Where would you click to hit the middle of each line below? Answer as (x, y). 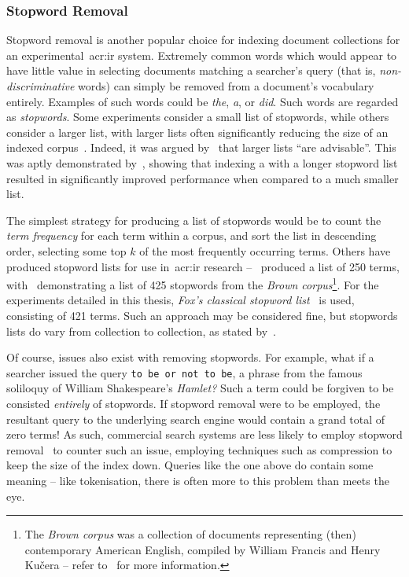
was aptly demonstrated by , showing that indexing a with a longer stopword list (202, 162)
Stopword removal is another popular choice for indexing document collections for (203, 40)
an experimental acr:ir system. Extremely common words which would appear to (202, 55)
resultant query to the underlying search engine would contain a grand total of (196, 419)
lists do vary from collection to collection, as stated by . (141, 331)
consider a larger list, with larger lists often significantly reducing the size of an (197, 132)
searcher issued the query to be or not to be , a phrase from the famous (184, 372)
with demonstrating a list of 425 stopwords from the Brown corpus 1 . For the (193, 283)
